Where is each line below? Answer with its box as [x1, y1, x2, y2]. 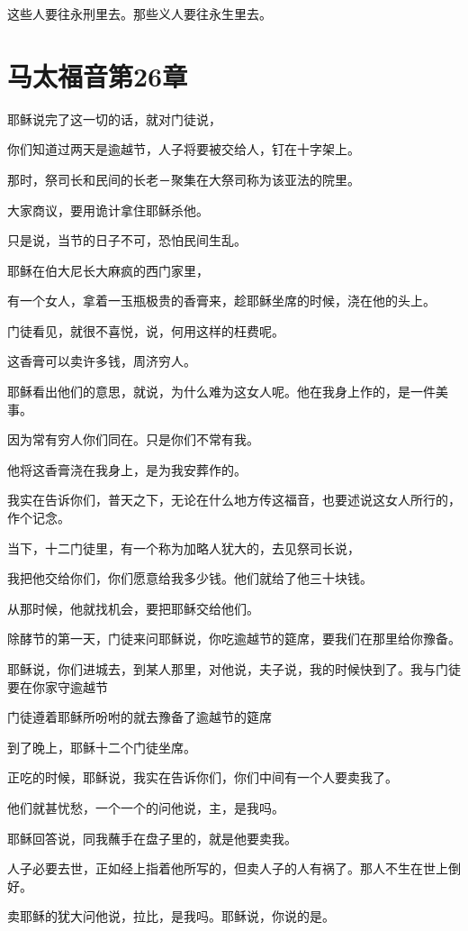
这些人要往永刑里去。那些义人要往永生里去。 [7, 5, 272, 23]
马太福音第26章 [7, 57, 188, 94]
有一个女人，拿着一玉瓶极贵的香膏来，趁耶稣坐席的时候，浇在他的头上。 [7, 291, 436, 310]
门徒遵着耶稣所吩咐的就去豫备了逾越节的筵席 [7, 707, 272, 726]
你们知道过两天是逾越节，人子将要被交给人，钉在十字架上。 [7, 140, 360, 159]
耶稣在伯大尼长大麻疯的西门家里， [7, 260, 209, 279]
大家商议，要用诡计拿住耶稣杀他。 [7, 200, 209, 219]
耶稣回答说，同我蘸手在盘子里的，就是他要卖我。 [7, 828, 297, 847]
